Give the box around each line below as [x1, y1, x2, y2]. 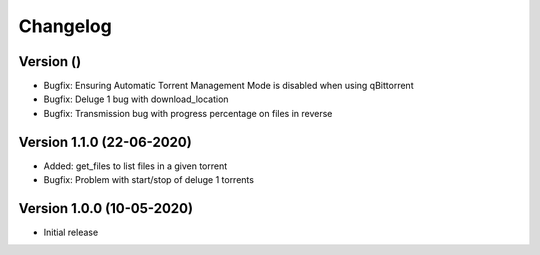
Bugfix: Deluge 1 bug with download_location [43, 93, 229, 105]
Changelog [18, 15, 112, 37]
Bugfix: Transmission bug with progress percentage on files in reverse [43, 107, 333, 119]
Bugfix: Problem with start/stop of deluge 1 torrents [43, 174, 255, 186]
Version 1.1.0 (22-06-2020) [18, 133, 192, 150]
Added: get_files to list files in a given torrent [43, 160, 228, 172]
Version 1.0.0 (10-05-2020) [18, 200, 194, 217]
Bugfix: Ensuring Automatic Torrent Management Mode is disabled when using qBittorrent [43, 80, 414, 92]
